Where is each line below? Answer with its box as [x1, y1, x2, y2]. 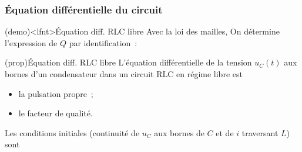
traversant [241, 126, 278, 139]
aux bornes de [154, 126, 204, 139]
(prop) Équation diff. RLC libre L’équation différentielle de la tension [5, 56, 252, 68]
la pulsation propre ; [18, 87, 93, 99]
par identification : [69, 36, 137, 49]
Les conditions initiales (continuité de [5, 126, 140, 139]
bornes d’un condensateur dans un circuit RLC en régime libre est [5, 68, 243, 80]
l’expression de [5, 36, 58, 49]
